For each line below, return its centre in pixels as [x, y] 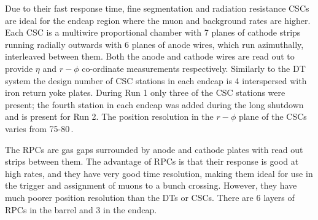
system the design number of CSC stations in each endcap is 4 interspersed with [156, 80]
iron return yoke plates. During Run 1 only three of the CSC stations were [145, 92]
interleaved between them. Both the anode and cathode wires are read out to [150, 56]
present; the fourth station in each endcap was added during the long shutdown [154, 104]
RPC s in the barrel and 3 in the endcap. [81, 209]
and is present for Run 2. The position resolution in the [109, 116]
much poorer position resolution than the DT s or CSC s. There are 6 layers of [150, 197]
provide [19, 68]
